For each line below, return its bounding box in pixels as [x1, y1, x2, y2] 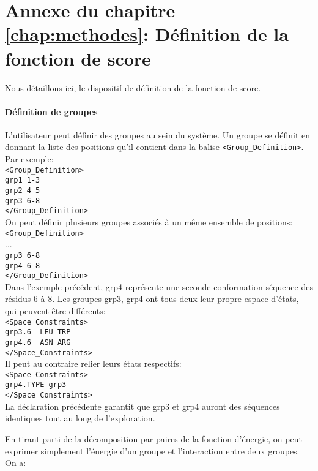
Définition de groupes [5, 105, 98, 118]
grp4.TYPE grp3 [5, 380, 67, 390]
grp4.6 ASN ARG [5, 337, 71, 347]
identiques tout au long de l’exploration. [5, 412, 155, 424]
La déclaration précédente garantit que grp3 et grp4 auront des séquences [5, 399, 280, 412]
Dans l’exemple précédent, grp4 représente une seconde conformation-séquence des [5, 280, 313, 293]
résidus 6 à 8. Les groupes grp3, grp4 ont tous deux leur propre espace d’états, [5, 292, 299, 305]
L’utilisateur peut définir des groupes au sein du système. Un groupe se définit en [5, 128, 311, 141]
